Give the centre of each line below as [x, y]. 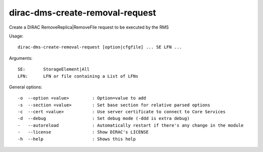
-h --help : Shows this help [77, 139]
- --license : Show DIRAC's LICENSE [83, 132]
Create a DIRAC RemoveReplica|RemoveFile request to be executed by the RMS [89, 27]
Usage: [16, 36]
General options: [26, 87]
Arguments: [21, 58]
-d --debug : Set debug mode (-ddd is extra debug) [104, 118]
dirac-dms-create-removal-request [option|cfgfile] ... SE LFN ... [100, 47]
